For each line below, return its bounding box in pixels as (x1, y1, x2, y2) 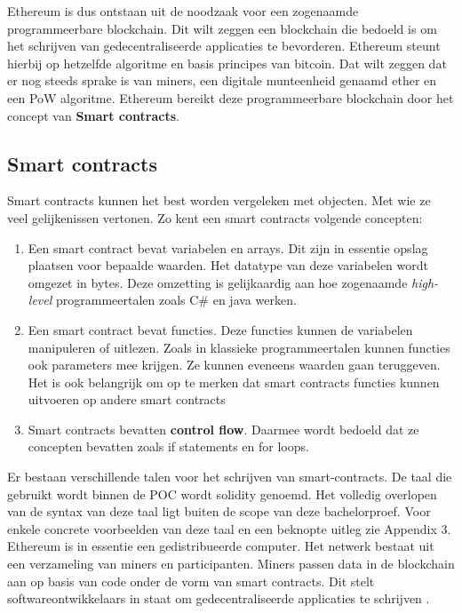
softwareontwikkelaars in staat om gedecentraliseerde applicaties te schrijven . (7, 589, 430, 608)
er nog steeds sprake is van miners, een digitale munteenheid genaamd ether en (7, 71, 437, 90)
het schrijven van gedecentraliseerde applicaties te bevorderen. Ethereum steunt (7, 36, 441, 55)
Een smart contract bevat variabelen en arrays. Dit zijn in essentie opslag (28, 238, 428, 257)
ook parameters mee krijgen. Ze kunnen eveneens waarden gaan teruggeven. (28, 355, 441, 374)
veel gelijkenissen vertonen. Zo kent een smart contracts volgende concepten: (7, 208, 423, 227)
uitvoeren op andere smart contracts (28, 390, 226, 409)
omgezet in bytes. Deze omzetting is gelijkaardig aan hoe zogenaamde (28, 273, 408, 291)
